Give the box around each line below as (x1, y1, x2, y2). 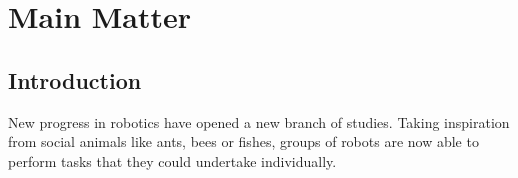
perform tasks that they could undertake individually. (8, 150, 337, 171)
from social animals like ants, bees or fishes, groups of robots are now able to (8, 131, 479, 152)
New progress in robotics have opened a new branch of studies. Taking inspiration (8, 111, 510, 132)
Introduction (8, 64, 142, 95)
